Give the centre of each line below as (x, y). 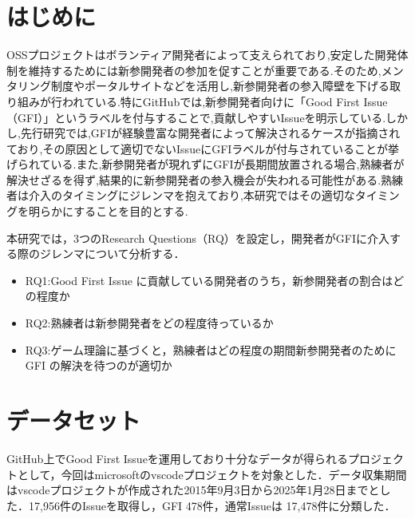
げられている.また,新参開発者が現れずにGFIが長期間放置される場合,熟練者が (206, 164)
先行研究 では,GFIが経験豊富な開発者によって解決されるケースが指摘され (210, 133)
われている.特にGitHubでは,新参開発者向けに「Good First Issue (225, 101)
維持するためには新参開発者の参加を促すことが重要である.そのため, (205, 70)
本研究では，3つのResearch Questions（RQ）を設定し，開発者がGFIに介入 (198, 238)
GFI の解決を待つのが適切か (99, 365)
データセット (74, 420)
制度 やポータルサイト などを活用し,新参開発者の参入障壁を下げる (220, 86)
